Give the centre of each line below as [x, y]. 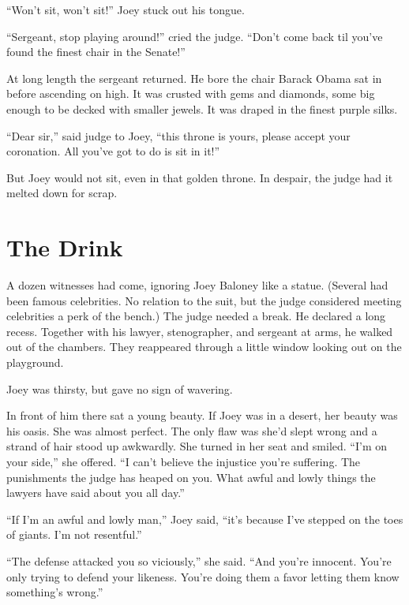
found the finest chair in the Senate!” [96, 52]
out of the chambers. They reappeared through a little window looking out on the [204, 347]
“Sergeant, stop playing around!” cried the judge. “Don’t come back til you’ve [195, 36]
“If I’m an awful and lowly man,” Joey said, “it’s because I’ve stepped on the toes [205, 519]
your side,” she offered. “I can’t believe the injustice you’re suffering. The [184, 461]
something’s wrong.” [55, 592]
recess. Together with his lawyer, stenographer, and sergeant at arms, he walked [200, 331]
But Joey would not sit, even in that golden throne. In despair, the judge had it [200, 177]
